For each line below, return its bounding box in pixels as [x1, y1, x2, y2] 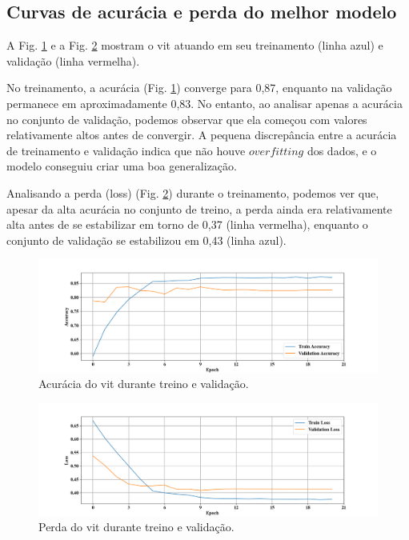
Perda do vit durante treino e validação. [38, 518, 235, 535]
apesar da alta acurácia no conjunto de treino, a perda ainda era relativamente [6, 200, 392, 217]
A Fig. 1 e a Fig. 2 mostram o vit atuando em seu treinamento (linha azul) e [6, 37, 383, 54]
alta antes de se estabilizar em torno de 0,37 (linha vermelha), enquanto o [6, 216, 368, 233]
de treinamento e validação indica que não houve [6, 142, 246, 158]
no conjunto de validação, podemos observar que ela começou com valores [6, 110, 367, 127]
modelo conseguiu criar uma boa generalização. [6, 158, 237, 174]
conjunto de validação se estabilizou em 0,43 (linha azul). [6, 231, 287, 248]
